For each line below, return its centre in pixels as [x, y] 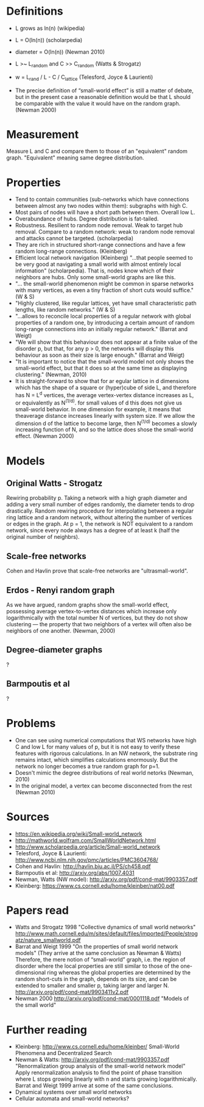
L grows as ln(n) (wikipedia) [50, 28]
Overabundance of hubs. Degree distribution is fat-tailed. [87, 219]
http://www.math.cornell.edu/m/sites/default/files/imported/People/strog [106, 933]
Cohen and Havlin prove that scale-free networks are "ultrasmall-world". [97, 571]
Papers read [37, 910]
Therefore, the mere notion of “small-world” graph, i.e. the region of [100, 960]
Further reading [47, 1030]
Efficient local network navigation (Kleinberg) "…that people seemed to [104, 258]
